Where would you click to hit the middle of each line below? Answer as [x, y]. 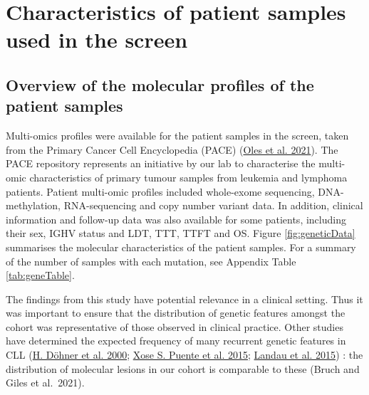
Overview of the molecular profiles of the [160, 84]
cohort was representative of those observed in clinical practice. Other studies [175, 326]
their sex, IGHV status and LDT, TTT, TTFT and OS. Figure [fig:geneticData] [181, 233]
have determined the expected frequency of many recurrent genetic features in [176, 341]
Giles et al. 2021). [45, 383]
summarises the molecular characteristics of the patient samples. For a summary [181, 247]
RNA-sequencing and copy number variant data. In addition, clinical [213, 205]
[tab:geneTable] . [40, 275]
